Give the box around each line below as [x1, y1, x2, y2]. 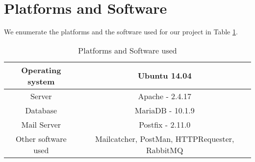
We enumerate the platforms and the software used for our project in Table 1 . [4, 27, 238, 37]
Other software [15, 133, 67, 144]
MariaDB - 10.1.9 [134, 104, 195, 116]
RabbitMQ [146, 144, 183, 156]
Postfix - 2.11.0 [139, 118, 191, 130]
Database [25, 104, 57, 116]
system [27, 75, 55, 87]
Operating [21, 64, 61, 76]
